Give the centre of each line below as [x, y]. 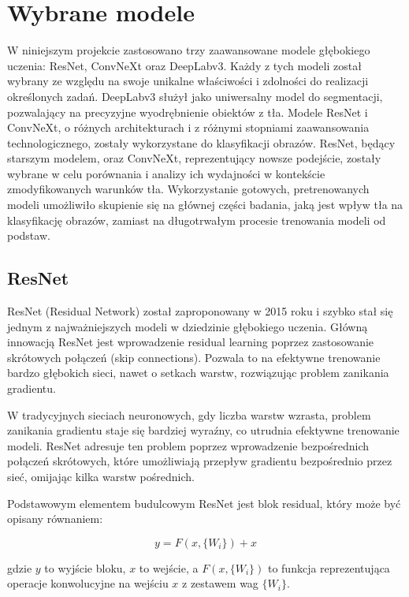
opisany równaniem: [55, 519]
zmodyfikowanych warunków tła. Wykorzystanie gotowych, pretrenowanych [188, 189]
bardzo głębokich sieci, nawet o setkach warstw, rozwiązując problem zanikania [198, 373]
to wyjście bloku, [85, 567]
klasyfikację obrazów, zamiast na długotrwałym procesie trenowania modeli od [197, 220]
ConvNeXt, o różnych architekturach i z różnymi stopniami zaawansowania [188, 127]
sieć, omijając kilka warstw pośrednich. [101, 476]
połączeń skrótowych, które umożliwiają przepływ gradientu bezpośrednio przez [200, 461]
